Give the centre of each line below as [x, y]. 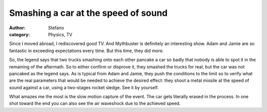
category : [20, 34]
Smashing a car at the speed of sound [89, 13]
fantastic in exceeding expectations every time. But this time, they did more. [87, 51]
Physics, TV [60, 34]
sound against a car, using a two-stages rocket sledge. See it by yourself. [84, 87]
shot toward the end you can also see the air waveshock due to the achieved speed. [95, 104]
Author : [17, 28]
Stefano [56, 28]
